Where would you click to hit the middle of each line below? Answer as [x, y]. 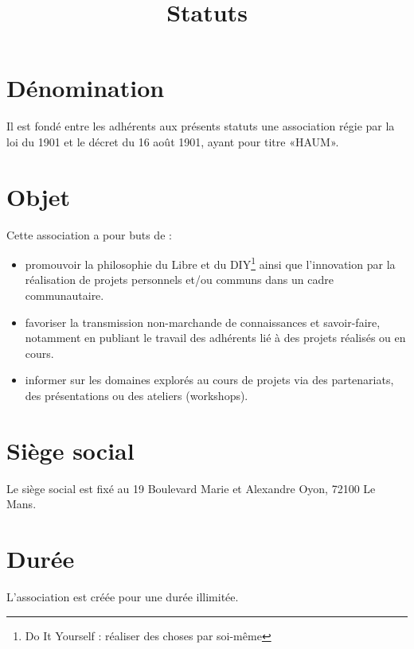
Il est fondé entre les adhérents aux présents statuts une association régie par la [201, 126]
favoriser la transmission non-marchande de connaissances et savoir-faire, [203, 322]
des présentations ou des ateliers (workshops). [137, 396]
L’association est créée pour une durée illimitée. [123, 597]
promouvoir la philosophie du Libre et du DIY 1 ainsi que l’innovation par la [210, 263]
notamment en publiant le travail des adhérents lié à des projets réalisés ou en [215, 338]
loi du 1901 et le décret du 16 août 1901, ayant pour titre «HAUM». [173, 141]
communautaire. [64, 295]
